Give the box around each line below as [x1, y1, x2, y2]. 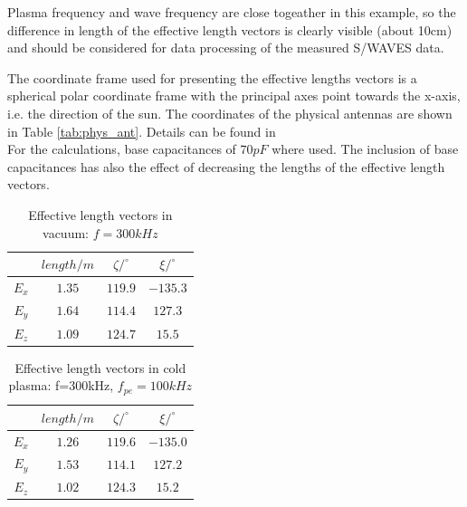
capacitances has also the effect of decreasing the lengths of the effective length [7, 157, 445, 176]
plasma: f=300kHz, [8, 376, 114, 395]
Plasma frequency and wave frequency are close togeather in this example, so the [7, 3, 456, 21]
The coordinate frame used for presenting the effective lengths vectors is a [7, 68, 417, 87]
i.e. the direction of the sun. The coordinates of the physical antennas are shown [7, 103, 453, 122]
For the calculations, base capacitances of [7, 139, 236, 158]
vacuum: [43, 223, 89, 242]
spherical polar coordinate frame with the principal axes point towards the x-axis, [7, 86, 461, 105]
